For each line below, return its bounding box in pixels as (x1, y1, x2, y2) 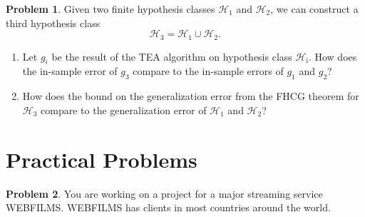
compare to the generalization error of (41, 102, 207, 117)
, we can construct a (270, 1, 359, 16)
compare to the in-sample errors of (133, 64, 284, 79)
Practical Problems (6, 144, 197, 173)
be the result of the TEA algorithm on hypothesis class (51, 49, 292, 64)
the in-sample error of (22, 64, 118, 79)
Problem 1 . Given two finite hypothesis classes (6, 1, 215, 16)
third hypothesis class (6, 15, 101, 30)
